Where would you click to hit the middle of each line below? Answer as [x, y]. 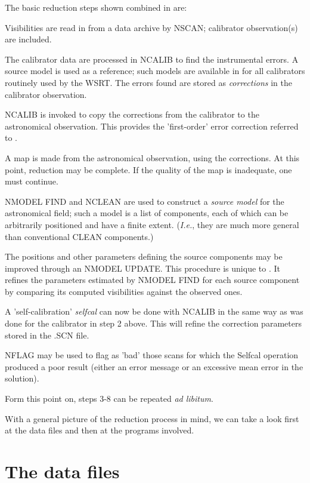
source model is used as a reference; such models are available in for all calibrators [155, 71]
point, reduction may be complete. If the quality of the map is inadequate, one [148, 169]
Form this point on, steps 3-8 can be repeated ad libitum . [109, 399]
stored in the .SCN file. [47, 335]
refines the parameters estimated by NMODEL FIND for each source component [152, 280]
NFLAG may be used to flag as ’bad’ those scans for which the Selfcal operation [152, 355]
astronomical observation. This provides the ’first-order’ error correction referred [152, 126]
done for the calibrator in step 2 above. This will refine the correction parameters [153, 323]
